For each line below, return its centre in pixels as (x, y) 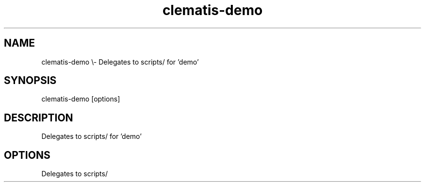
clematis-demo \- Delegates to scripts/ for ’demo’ (120, 62)
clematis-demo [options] (81, 99)
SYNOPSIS (30, 81)
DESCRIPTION (39, 118)
